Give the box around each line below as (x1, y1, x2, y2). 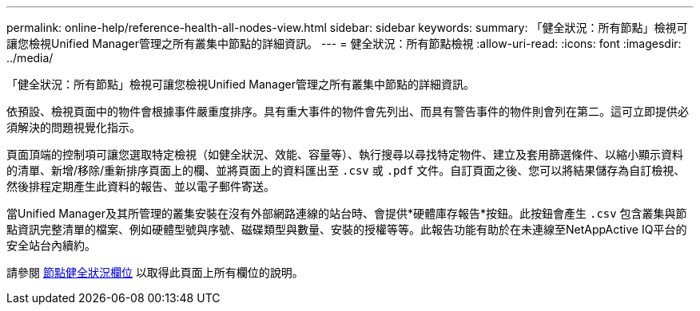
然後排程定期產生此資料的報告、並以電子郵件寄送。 (6, 179, 275, 193)
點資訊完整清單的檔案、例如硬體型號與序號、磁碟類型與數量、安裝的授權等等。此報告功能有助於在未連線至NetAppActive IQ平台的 (6, 222, 687, 236)
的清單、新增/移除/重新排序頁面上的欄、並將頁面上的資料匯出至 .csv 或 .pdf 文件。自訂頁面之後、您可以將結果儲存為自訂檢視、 (6, 163, 686, 177)
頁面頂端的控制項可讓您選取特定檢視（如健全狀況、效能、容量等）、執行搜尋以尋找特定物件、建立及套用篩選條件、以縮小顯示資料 (6, 148, 683, 161)
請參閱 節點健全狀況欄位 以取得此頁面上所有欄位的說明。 (6, 266, 304, 279)
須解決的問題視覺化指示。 (6, 120, 141, 134)
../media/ (6, 51, 54, 65)
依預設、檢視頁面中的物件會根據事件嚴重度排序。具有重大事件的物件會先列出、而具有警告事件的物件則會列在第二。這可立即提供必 (6, 104, 689, 118)
